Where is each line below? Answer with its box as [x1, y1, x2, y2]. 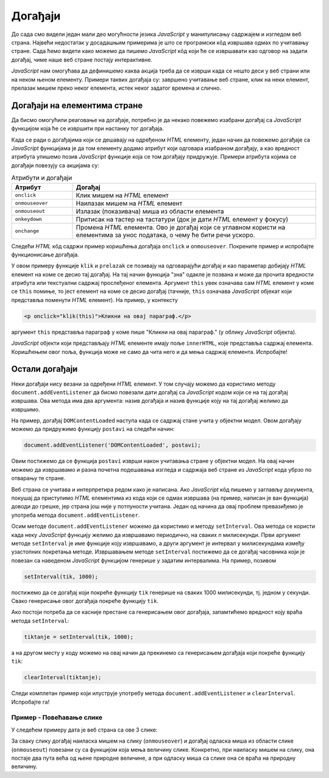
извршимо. [11, 406, 40, 413]
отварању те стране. [11, 475, 66, 482]
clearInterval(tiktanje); [24, 674, 102, 681]
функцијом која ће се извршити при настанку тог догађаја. [11, 125, 164, 132]
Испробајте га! [11, 698, 50, 705]
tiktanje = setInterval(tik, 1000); [24, 633, 134, 640]
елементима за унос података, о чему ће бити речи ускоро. [76, 231, 255, 239]
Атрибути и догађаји [11, 174, 73, 182]
